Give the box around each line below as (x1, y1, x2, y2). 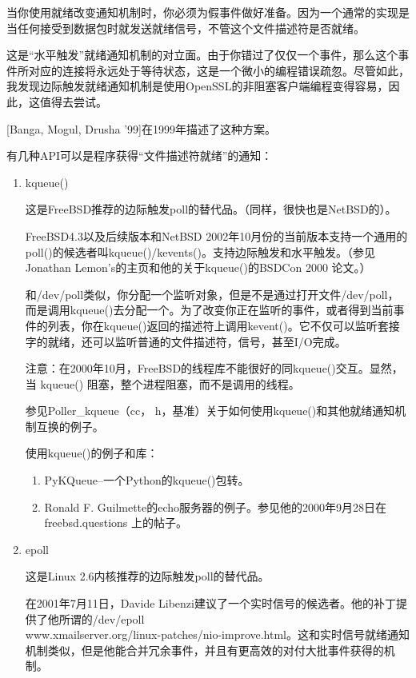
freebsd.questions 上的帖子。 (44, 514, 187, 531)
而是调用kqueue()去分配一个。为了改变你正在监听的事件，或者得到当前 (25, 301, 394, 318)
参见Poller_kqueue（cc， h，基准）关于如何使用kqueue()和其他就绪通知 (25, 402, 395, 419)
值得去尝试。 (39, 93, 107, 110)
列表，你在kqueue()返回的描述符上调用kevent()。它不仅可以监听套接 (47, 317, 400, 333)
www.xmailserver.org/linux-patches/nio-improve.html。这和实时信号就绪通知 (25, 626, 410, 643)
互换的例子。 (36, 417, 104, 434)
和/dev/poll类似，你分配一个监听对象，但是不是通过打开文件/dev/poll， (25, 285, 399, 302)
